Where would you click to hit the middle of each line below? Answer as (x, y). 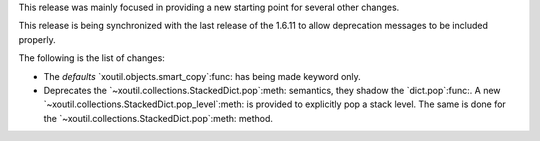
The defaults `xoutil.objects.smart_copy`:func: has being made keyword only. (202, 76)
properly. (37, 39)
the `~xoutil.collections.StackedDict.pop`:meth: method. (158, 118)
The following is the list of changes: (91, 58)
